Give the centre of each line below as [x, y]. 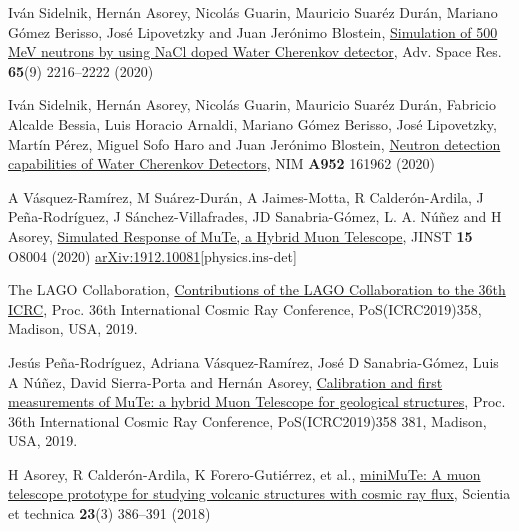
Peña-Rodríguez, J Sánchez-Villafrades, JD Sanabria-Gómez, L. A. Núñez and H [255, 216]
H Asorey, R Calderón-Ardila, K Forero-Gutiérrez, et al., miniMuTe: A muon [244, 473]
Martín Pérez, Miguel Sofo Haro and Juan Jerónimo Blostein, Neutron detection [254, 143]
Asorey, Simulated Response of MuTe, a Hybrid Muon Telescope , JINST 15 [240, 235]
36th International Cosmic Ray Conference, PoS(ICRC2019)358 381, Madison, [247, 420]
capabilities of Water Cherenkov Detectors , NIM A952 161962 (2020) [221, 163]
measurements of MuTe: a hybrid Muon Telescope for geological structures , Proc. [257, 401]
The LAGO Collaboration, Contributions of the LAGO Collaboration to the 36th [257, 289]
